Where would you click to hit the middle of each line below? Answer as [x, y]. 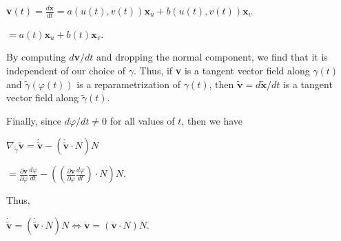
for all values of [142, 120]
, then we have [212, 120]
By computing [36, 57]
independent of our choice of [66, 71]
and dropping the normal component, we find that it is [212, 57]
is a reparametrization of [129, 84]
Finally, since [34, 120]
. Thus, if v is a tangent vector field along [222, 71]
